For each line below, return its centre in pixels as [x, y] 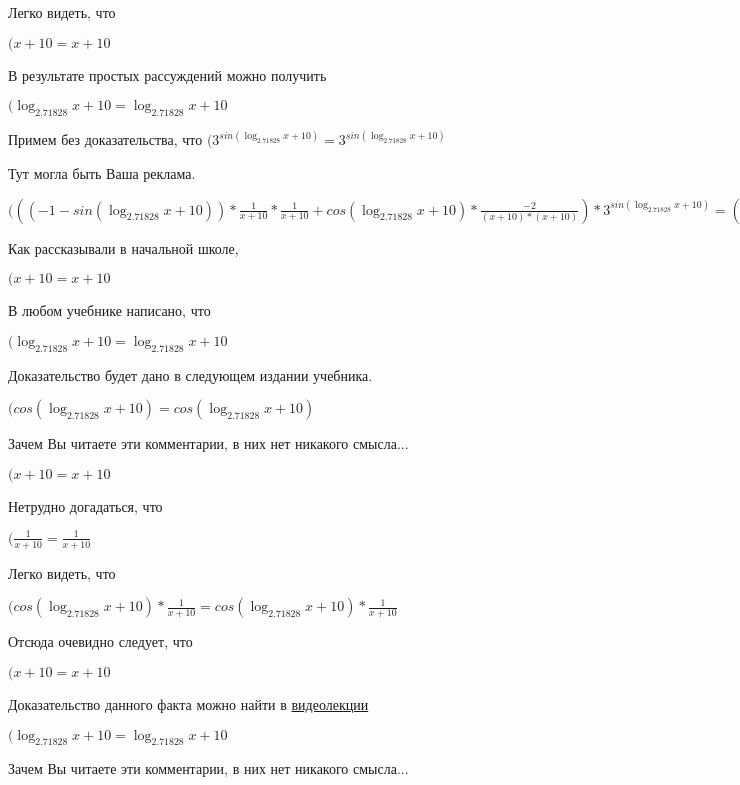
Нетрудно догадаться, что [85, 505]
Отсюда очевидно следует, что [100, 641]
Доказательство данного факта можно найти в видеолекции [188, 703]
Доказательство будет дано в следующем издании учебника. [190, 374]
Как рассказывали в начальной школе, [123, 247]
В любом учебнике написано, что [109, 310]
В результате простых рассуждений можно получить [167, 74]
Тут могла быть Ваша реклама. [102, 173]
